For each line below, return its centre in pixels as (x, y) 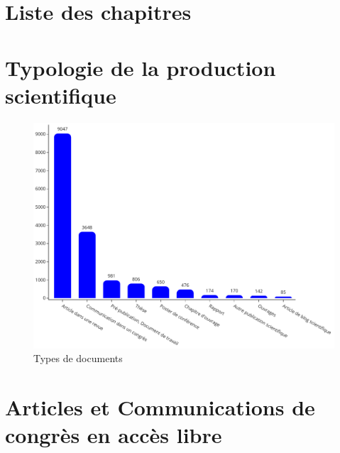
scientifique (61, 95)
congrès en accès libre (114, 435)
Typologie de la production (141, 67)
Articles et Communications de (160, 407)
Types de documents (78, 358)
